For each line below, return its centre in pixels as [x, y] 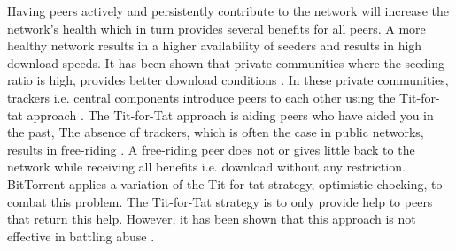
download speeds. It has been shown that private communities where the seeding [226, 62]
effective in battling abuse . [81, 236]
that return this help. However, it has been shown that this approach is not [212, 219]
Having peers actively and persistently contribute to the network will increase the [228, 11]
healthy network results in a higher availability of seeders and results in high [215, 46]
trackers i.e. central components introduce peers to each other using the [201, 97]
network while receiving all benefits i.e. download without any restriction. [206, 167]
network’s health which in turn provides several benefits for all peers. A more [216, 28]
